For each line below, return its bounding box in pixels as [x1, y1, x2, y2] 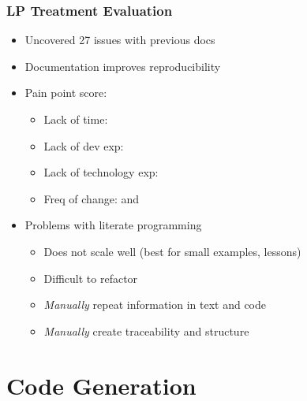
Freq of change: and [43, 190, 140, 206]
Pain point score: [24, 84, 107, 101]
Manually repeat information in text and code [43, 296, 267, 313]
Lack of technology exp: [43, 164, 159, 180]
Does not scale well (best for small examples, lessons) [43, 243, 301, 259]
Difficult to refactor [43, 269, 138, 286]
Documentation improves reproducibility [24, 58, 221, 74]
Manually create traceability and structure [43, 322, 249, 339]
